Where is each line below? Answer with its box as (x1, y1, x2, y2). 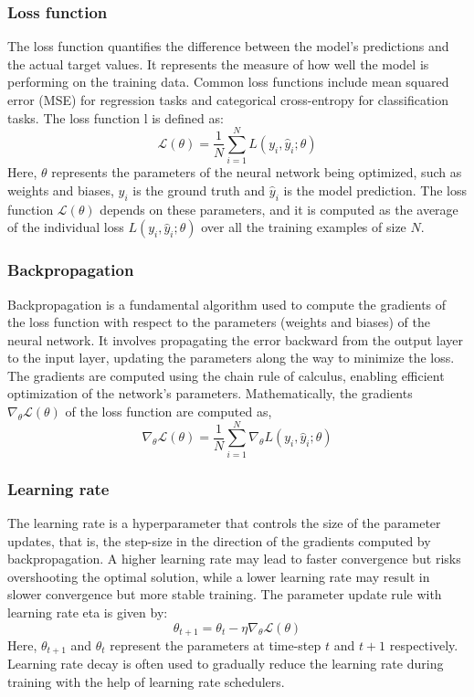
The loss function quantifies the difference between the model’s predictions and (7, 37, 449, 56)
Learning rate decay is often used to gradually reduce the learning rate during (7, 654, 444, 673)
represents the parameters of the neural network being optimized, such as (51, 163, 462, 182)
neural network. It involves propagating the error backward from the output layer (7, 330, 464, 349)
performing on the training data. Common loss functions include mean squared (7, 72, 449, 91)
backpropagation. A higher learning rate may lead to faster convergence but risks (7, 549, 461, 568)
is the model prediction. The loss (283, 180, 468, 199)
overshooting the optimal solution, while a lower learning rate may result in (7, 566, 430, 586)
